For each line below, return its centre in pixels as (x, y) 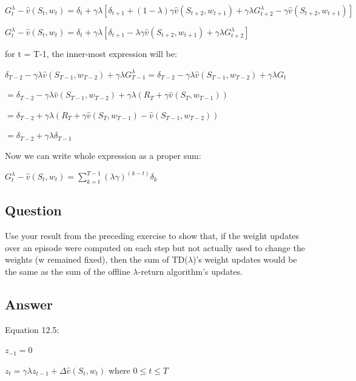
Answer (29, 304)
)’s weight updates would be (245, 259)
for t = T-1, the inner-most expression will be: (91, 53)
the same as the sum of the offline (68, 271)
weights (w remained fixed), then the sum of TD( (96, 259)
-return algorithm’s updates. (190, 271)
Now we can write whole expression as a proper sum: (103, 155)
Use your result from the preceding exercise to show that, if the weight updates (152, 235)
